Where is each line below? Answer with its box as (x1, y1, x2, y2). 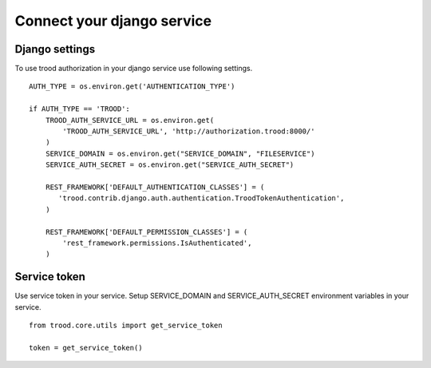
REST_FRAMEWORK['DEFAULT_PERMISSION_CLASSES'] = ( (45, 228, 248, 236)
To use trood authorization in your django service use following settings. (14, 64, 253, 73)
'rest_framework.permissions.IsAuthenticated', (62, 238, 252, 247)
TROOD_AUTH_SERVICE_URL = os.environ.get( (45, 116, 215, 125)
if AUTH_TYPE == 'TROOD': (29, 105, 131, 113)
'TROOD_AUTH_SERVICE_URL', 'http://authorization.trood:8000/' (62, 127, 315, 136)
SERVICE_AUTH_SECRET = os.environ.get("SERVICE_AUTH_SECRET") (45, 160, 295, 169)
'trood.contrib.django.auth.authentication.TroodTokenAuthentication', (58, 194, 345, 203)
